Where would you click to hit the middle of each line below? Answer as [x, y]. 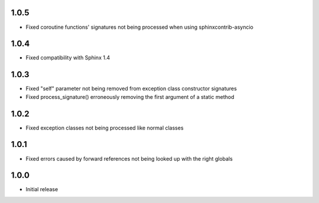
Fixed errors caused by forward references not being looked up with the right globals [129, 158]
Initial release [42, 189]
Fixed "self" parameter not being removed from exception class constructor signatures [131, 89]
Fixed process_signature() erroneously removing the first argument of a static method [130, 96]
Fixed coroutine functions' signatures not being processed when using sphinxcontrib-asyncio [140, 27]
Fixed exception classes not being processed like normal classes [105, 128]
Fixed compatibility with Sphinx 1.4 [68, 58]
